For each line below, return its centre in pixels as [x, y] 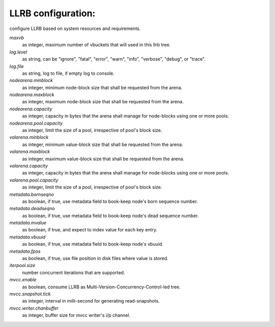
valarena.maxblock [30, 152]
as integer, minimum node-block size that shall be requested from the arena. [102, 87]
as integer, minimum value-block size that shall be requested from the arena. [103, 144]
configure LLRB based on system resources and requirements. [75, 28]
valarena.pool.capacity [34, 180]
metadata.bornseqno [32, 194]
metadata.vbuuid [28, 237]
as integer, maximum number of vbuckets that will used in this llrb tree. [96, 45]
